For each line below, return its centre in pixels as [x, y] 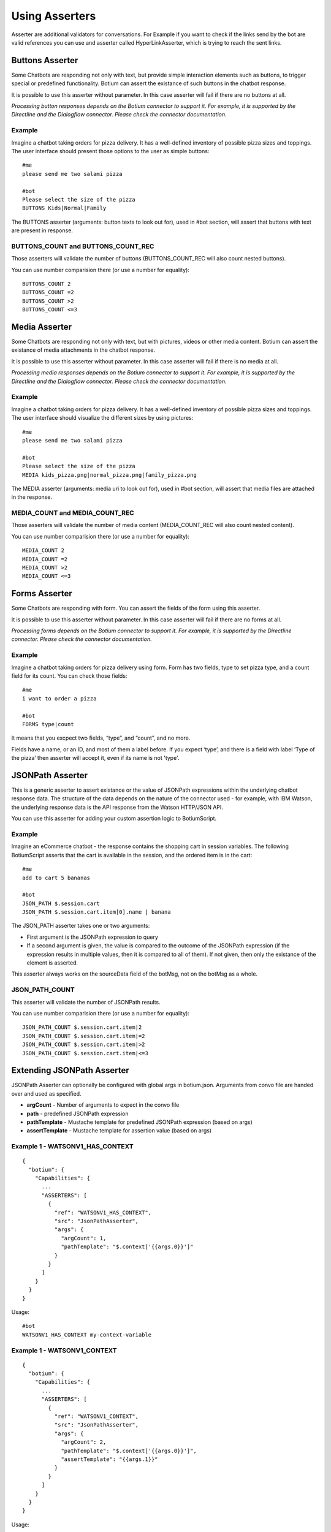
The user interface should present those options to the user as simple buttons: [110, 151]
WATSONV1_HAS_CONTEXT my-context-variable [87, 1335]
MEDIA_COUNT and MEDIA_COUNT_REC [73, 513]
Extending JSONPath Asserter [70, 1070]
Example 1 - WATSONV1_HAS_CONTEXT [73, 1147]
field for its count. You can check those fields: [69, 676]
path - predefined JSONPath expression [78, 1113]
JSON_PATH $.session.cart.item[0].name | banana [97, 912]
